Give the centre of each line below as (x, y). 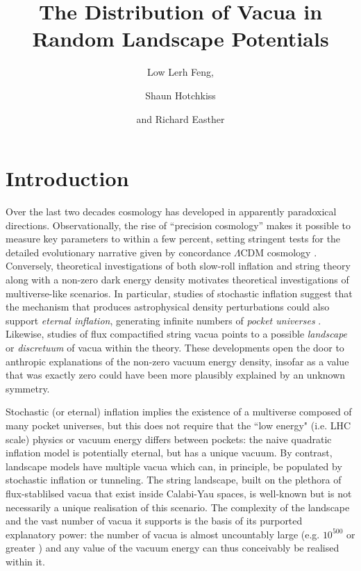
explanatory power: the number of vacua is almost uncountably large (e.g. (163, 534)
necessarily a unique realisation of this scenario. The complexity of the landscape (178, 507)
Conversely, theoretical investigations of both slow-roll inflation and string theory (178, 266)
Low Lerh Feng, (180, 72)
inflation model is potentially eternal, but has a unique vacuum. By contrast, (169, 453)
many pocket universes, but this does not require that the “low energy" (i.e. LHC (178, 425)
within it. (25, 561)
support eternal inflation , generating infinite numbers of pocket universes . (163, 320)
